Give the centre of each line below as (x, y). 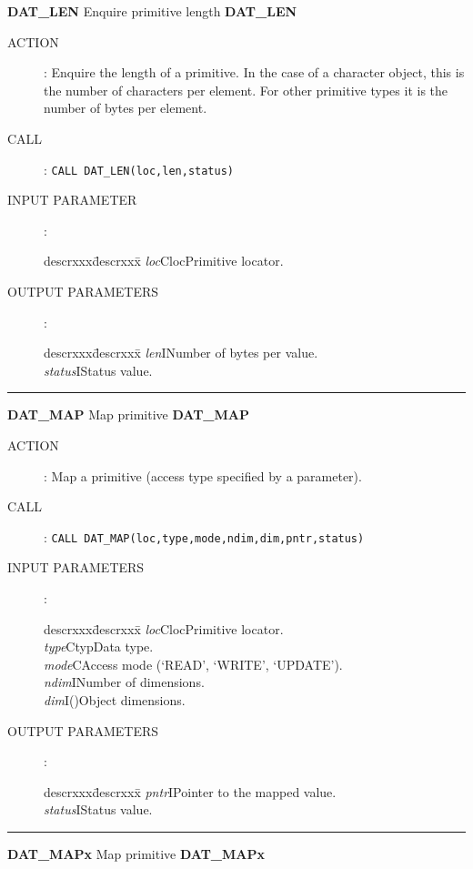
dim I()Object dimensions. (115, 699)
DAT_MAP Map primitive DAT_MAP (128, 414)
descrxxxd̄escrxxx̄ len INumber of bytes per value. (181, 353)
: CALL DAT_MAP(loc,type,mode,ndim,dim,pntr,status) (204, 536)
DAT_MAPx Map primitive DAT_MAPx (136, 853)
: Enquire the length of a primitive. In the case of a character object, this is (254, 72)
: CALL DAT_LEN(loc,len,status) (139, 169)
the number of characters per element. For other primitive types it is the (246, 90)
